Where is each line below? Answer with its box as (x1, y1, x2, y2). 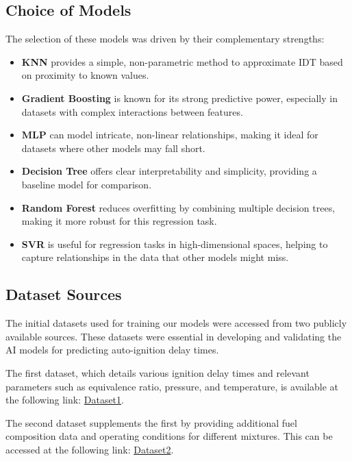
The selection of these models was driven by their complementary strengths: (5, 32, 325, 46)
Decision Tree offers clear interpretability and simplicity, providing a (21, 164, 317, 178)
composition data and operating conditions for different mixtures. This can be (5, 429, 333, 443)
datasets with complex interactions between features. (21, 104, 243, 119)
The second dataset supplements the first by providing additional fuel (5, 415, 297, 429)
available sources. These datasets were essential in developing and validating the (5, 329, 342, 343)
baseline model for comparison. (21, 177, 152, 191)
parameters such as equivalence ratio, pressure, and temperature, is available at (5, 379, 339, 393)
